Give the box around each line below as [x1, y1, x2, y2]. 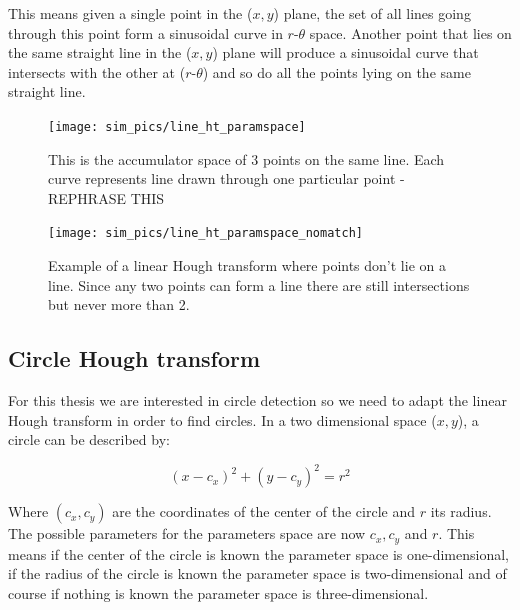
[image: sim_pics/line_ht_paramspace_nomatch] [48, 226, 363, 241]
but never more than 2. [48, 294, 190, 315]
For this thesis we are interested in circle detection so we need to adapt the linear [8, 390, 507, 411]
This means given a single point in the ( [8, 3, 253, 23]
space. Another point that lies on [309, 22, 512, 43]
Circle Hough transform [8, 343, 261, 374]
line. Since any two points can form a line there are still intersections [48, 274, 470, 295]
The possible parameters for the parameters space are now [8, 523, 366, 544]
